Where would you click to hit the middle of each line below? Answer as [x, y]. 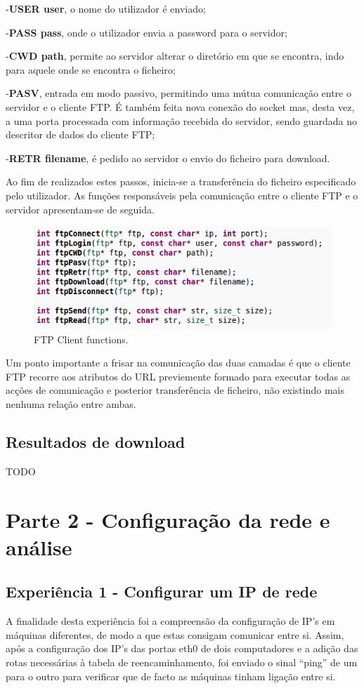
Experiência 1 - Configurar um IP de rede [162, 591]
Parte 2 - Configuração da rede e [168, 519]
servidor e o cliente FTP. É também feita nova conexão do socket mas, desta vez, [180, 106]
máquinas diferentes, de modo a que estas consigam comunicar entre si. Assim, [175, 634]
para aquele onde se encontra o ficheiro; [91, 69]
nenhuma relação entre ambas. [71, 404]
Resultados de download [96, 442]
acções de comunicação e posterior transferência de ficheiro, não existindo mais [175, 390]
